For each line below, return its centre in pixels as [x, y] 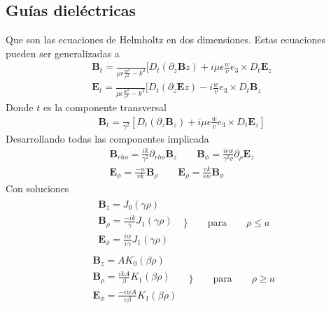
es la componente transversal [105, 107]
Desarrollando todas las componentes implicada [107, 138]
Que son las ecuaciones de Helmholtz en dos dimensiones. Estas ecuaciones [165, 39]
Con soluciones [37, 188]
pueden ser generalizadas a [63, 53]
